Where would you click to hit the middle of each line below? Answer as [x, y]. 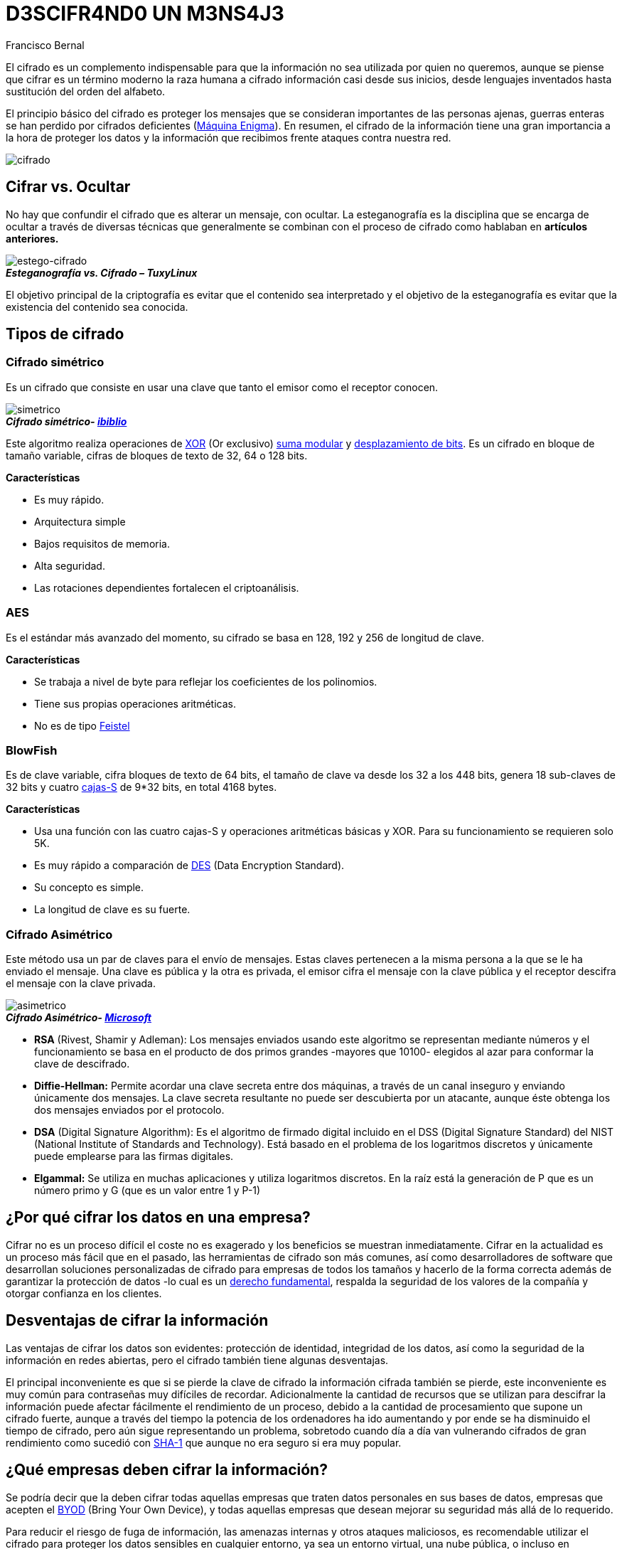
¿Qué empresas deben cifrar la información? [167, 1470]
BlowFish [32, 750]
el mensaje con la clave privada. [81, 984]
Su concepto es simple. [89, 888]
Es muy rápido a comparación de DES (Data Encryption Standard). [189, 866]
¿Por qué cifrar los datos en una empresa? [158, 1218]
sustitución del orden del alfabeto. [86, 91]
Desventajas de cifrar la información [137, 1321]
